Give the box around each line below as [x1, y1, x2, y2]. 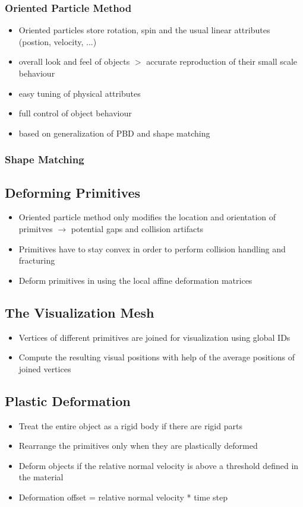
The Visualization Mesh [5, 303, 154, 321]
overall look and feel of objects [18, 55, 130, 68]
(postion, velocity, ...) [18, 35, 97, 47]
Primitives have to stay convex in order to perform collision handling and [18, 242, 286, 255]
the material [18, 471, 64, 483]
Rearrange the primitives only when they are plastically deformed [18, 439, 258, 452]
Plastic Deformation [5, 391, 131, 410]
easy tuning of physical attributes [18, 87, 141, 99]
